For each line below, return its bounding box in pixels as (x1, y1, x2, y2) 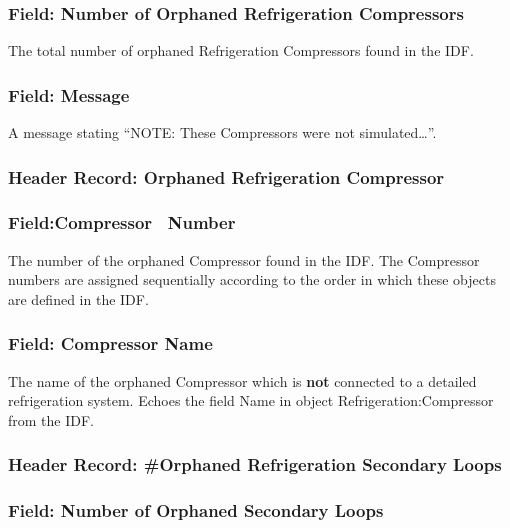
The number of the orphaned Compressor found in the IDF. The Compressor (8, 249, 480, 270)
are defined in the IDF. (8, 288, 149, 309)
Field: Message (8, 82, 130, 107)
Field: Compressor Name (8, 331, 213, 356)
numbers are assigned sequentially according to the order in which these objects (8, 269, 496, 290)
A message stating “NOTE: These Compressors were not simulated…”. (8, 122, 437, 143)
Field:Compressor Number (8, 210, 236, 235)
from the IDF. (8, 409, 94, 430)
